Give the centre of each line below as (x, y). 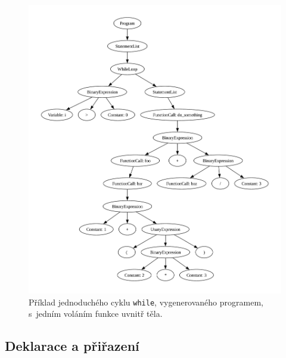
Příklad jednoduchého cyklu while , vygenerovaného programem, (146, 302)
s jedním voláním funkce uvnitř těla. (96, 314)
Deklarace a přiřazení (72, 346)
